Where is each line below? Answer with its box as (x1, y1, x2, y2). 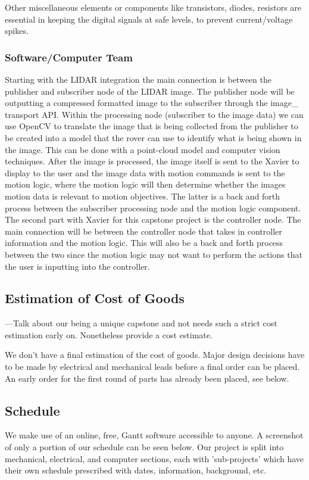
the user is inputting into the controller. (5, 260, 150, 272)
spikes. (5, 24, 29, 37)
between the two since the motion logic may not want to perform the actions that (5, 248, 302, 260)
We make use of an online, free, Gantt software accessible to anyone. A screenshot (5, 429, 304, 441)
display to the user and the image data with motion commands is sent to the (5, 166, 285, 179)
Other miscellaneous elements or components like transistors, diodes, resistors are (5, 1, 302, 13)
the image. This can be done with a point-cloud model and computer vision (5, 143, 280, 155)
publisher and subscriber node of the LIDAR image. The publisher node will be (5, 85, 295, 97)
